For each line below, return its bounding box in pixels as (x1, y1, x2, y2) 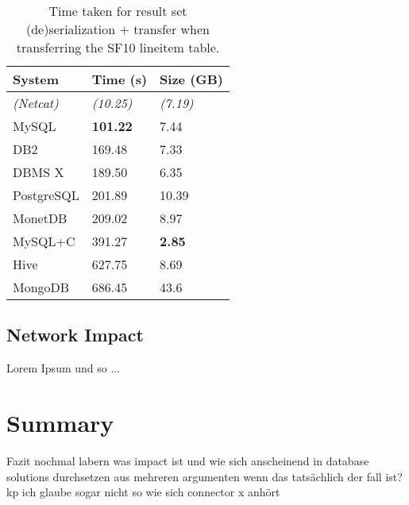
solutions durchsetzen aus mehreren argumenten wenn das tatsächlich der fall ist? (6, 468, 403, 484)
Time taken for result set (48, 2, 187, 20)
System (13, 70, 60, 88)
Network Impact (6, 322, 144, 347)
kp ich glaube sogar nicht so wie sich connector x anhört (6, 484, 280, 500)
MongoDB (13, 278, 70, 296)
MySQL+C (13, 232, 75, 250)
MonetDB (13, 209, 68, 227)
